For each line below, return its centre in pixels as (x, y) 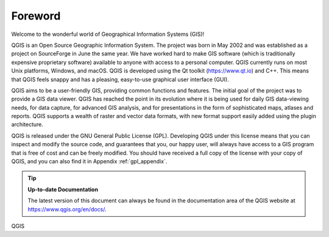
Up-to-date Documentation (63, 189)
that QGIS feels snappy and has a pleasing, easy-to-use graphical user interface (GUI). (120, 79)
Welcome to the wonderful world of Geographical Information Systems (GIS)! (108, 34)
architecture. (27, 124)
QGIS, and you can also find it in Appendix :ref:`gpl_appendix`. (89, 161)
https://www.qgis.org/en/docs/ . (67, 209)
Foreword (36, 16)
